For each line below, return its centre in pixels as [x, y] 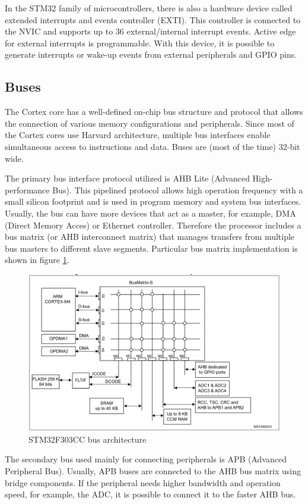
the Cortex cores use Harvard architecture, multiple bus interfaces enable [138, 135]
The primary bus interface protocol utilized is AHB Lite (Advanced [127, 178]
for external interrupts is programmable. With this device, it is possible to [140, 43]
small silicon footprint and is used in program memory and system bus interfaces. [153, 201]
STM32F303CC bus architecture [88, 439]
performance [27, 190]
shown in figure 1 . [37, 260]
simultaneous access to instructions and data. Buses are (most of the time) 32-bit [153, 146]
